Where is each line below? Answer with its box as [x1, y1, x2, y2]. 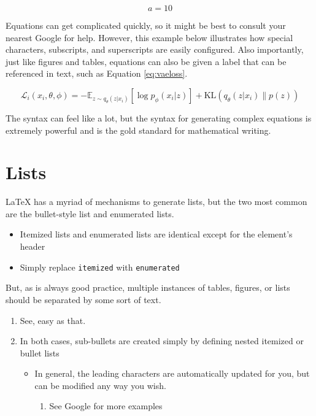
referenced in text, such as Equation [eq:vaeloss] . [6, 67, 188, 80]
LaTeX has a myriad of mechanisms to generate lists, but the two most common [6, 195, 307, 208]
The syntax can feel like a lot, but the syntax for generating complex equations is [6, 111, 312, 124]
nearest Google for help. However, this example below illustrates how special [6, 31, 293, 44]
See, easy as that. [20, 314, 86, 326]
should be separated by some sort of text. [6, 293, 161, 306]
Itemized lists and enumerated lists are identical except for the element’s [20, 228, 293, 241]
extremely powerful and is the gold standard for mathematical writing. [6, 123, 271, 136]
